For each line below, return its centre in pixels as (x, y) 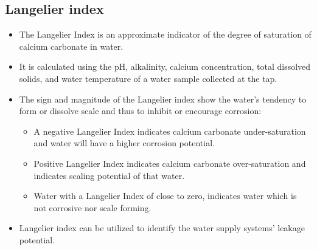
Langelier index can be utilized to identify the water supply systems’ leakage (162, 228)
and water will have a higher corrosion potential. (124, 143)
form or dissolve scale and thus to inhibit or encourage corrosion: (140, 111)
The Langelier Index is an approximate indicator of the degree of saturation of (165, 34)
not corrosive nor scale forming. (92, 207)
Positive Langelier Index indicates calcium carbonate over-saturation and (170, 163)
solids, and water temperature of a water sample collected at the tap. (148, 78)
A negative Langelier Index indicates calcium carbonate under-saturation (170, 131)
